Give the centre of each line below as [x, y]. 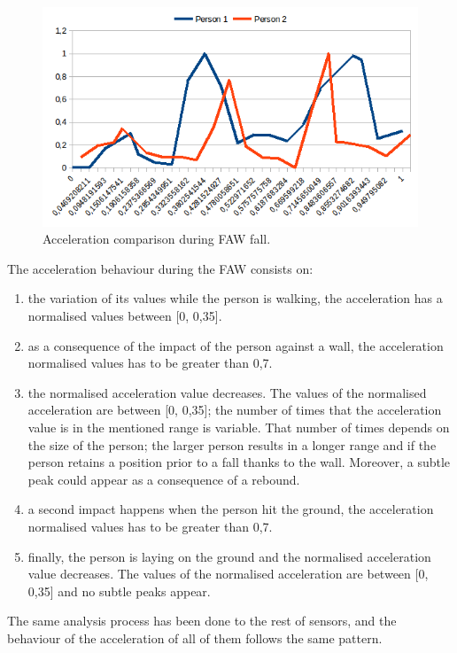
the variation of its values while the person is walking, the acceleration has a [235, 298]
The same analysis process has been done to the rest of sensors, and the [202, 621]
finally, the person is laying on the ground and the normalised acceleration [229, 556]
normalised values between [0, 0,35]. [125, 316]
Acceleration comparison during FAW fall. [157, 239]
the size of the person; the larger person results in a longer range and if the [232, 444]
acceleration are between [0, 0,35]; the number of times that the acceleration [235, 410]
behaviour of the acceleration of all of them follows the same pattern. [195, 637]
